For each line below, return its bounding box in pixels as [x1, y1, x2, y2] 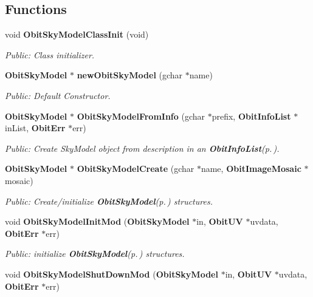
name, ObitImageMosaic [201, 162, 301, 175]
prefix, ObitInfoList [212, 109, 291, 122]
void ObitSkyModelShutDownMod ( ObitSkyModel [5, 267, 218, 280]
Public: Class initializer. [5, 48, 95, 61]
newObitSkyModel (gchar [77, 69, 183, 81]
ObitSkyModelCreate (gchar [77, 162, 194, 175]
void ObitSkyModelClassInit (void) [5, 28, 149, 41]
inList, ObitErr [5, 121, 66, 134]
